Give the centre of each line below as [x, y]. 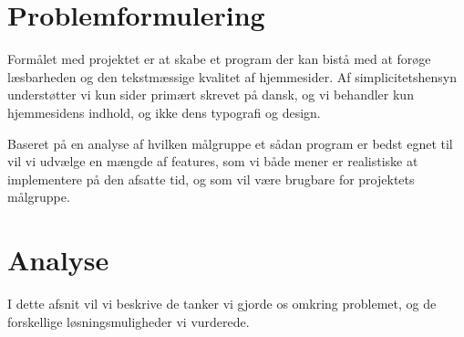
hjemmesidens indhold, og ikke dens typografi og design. [164, 112]
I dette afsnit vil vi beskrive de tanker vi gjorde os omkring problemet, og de [222, 303]
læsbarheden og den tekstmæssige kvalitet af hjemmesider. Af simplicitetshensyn [232, 76]
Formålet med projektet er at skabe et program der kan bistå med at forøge [219, 59]
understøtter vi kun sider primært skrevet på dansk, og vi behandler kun [211, 95]
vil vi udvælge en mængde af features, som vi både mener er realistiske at [213, 161]
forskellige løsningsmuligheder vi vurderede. [129, 321]
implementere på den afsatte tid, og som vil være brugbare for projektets [211, 179]
